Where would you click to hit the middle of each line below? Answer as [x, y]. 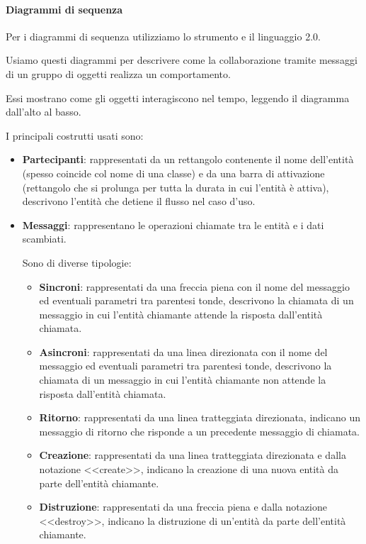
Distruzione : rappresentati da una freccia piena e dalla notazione [183, 507]
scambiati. [44, 239]
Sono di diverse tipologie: [77, 262]
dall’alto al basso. [44, 112]
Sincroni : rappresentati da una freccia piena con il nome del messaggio [194, 286]
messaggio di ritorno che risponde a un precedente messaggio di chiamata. [199, 431]
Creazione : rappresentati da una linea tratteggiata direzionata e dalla [193, 455]
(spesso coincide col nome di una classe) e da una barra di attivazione [173, 173]
